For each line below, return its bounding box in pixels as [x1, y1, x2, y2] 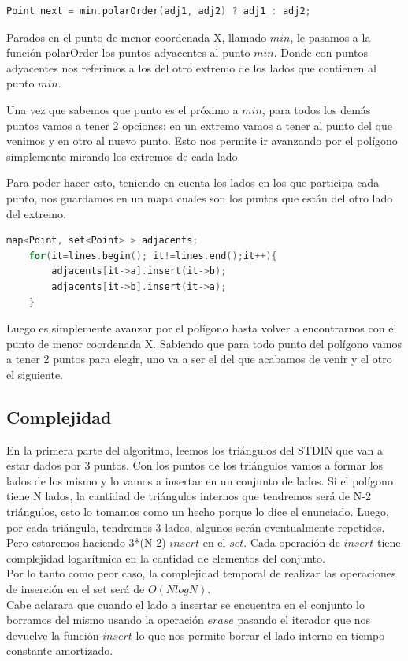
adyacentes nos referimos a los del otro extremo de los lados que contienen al [6, 59, 376, 76]
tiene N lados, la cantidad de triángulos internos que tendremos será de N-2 [6, 488, 371, 504]
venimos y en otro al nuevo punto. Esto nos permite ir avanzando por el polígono [6, 132, 398, 149]
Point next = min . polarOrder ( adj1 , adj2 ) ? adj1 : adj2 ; [6, 6, 311, 17]
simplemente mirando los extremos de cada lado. [6, 147, 241, 164]
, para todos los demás [261, 101, 371, 117]
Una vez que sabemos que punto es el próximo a [6, 101, 239, 117]
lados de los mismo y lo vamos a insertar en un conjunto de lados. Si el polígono [6, 472, 393, 488]
